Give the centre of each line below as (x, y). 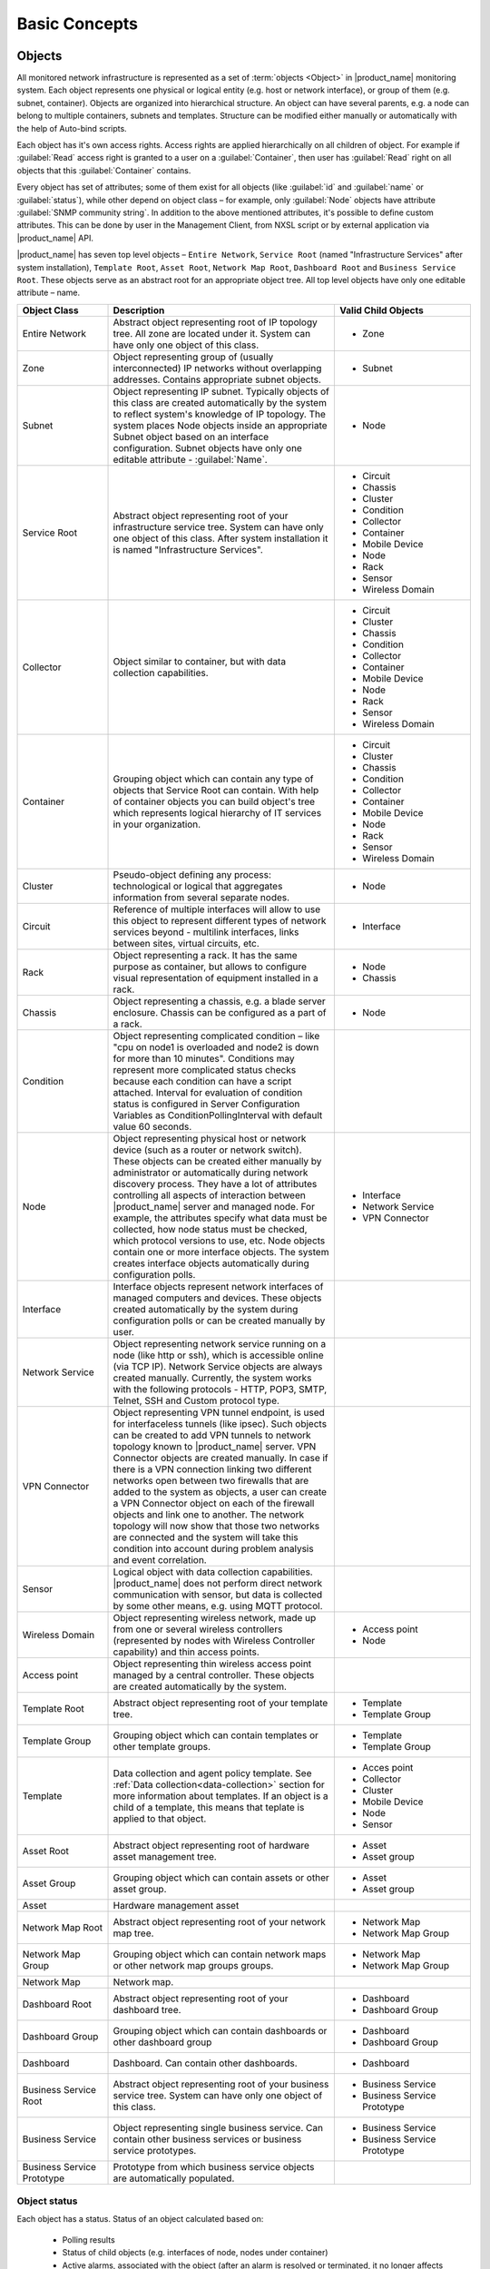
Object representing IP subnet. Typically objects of (221, 391)
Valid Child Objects (382, 310)
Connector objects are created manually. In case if (220, 1458)
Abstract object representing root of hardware (211, 1845)
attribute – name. (49, 293)
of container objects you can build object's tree (214, 801)
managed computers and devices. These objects (217, 1298)
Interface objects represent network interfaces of (218, 1286)
